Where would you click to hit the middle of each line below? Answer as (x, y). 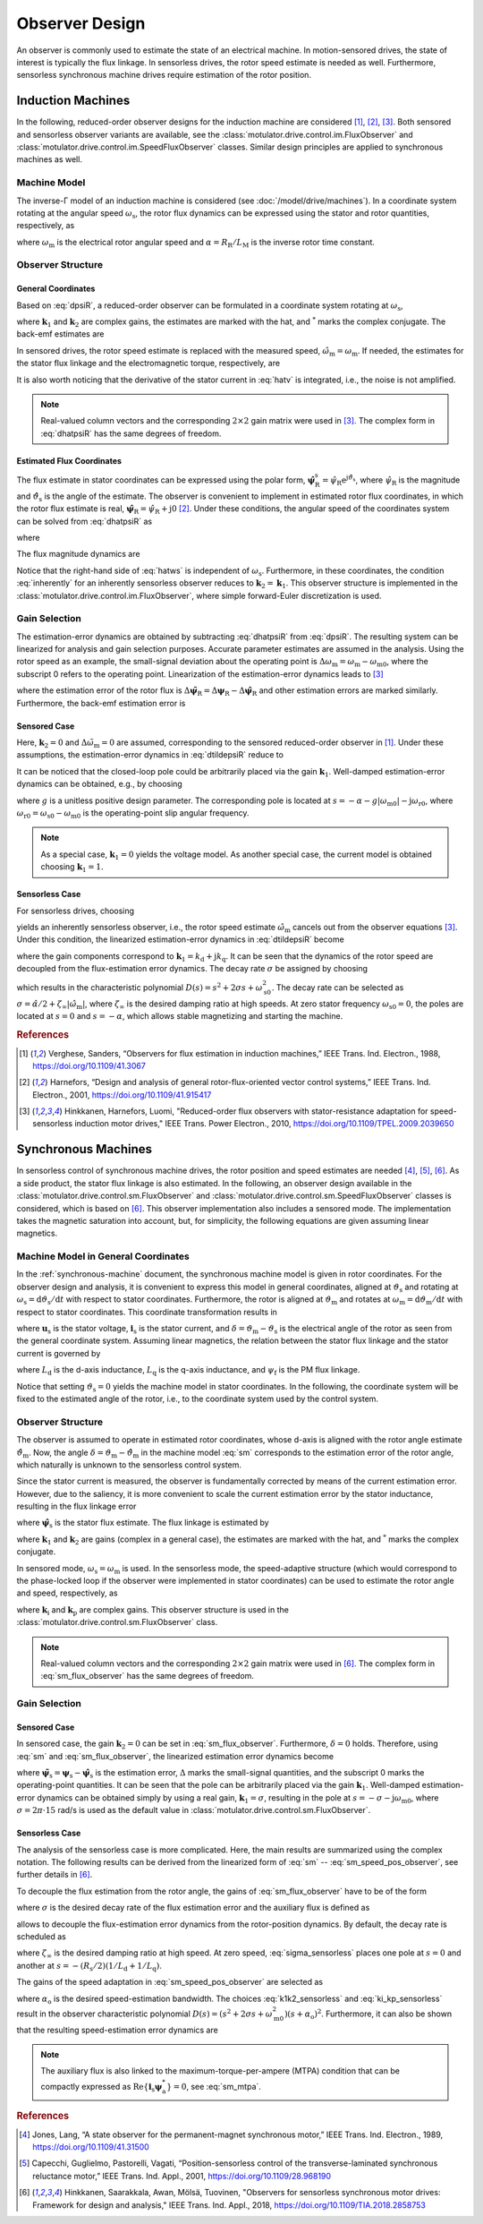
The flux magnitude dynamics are (78, 554)
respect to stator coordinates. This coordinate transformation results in (147, 1312)
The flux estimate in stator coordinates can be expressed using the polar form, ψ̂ (166, 480)
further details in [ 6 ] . (55, 1875)
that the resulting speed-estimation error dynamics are (117, 2030)
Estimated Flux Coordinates (69, 460)
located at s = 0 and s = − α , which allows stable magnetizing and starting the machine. (180, 1016)
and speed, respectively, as (67, 1593)
